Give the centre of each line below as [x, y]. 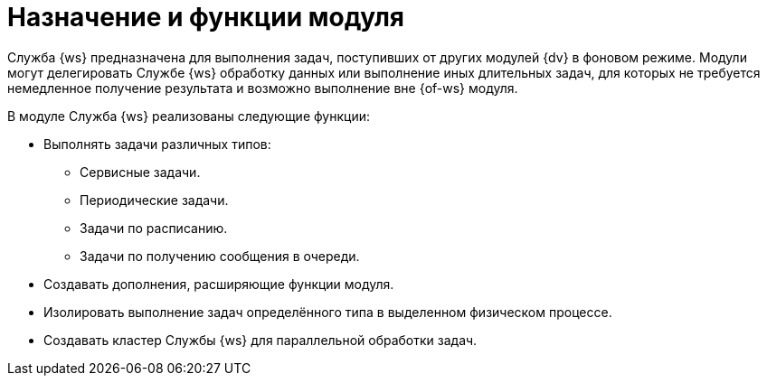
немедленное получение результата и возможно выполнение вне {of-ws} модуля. [263, 88]
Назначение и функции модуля [206, 17]
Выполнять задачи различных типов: [157, 144]
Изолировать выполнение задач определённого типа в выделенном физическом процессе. [328, 312]
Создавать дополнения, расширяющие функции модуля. [219, 284]
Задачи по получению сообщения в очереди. [220, 256]
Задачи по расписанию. [154, 228]
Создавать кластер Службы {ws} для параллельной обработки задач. [260, 340]
